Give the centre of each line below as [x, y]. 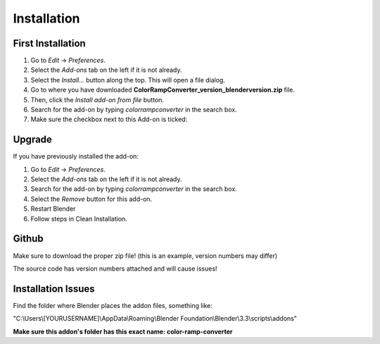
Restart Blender [53, 209]
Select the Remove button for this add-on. [91, 199]
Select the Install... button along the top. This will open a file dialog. [128, 80]
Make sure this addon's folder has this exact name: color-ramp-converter [123, 331]
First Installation [49, 43]
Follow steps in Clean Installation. [79, 219]
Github [28, 239]
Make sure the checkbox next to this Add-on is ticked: [109, 119]
